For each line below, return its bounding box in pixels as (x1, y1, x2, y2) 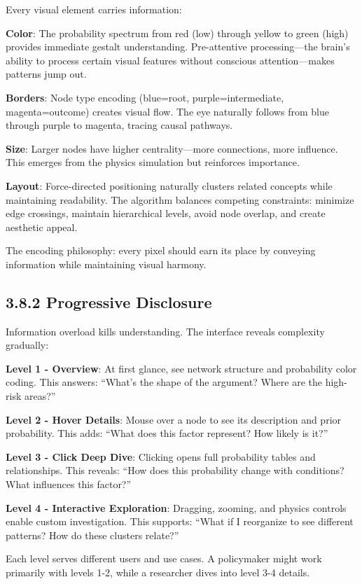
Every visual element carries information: (6, 2, 182, 16)
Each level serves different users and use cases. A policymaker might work (6, 551, 322, 566)
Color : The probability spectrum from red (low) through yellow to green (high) (6, 25, 349, 40)
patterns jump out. (6, 67, 87, 81)
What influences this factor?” (6, 477, 132, 492)
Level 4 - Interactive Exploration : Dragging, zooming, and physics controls (6, 500, 347, 515)
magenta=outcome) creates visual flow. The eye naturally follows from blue (6, 104, 329, 118)
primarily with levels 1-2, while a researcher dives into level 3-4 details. (6, 565, 310, 580)
